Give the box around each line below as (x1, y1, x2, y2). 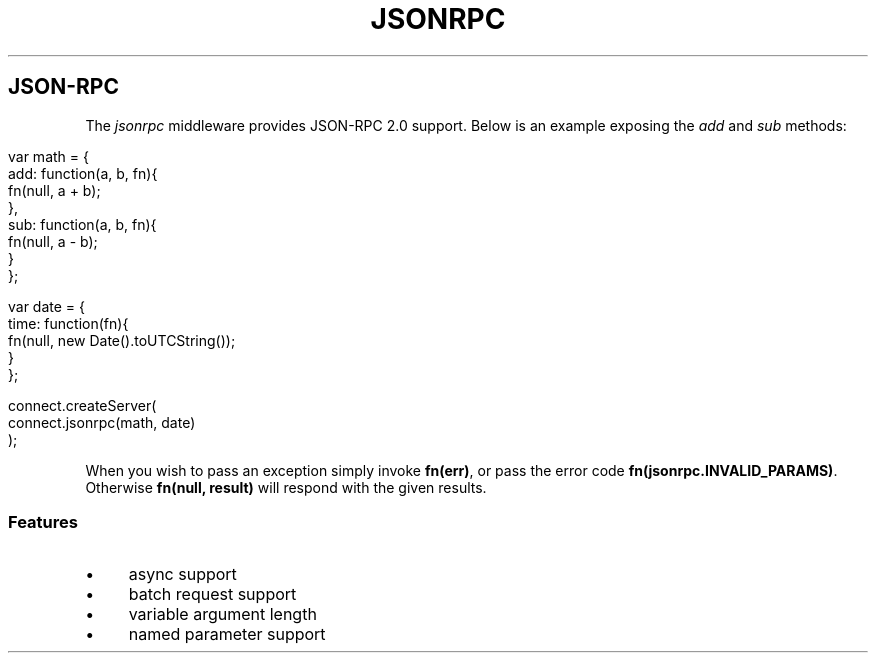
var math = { (8, 147, 89, 165)
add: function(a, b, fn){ (8, 164, 158, 182)
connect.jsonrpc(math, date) (8, 413, 196, 431)
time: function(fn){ (8, 314, 129, 332)
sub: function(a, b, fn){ (8, 215, 157, 233)
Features (8, 511, 78, 532)
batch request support (128, 584, 297, 605)
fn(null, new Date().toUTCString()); (8, 331, 236, 349)
